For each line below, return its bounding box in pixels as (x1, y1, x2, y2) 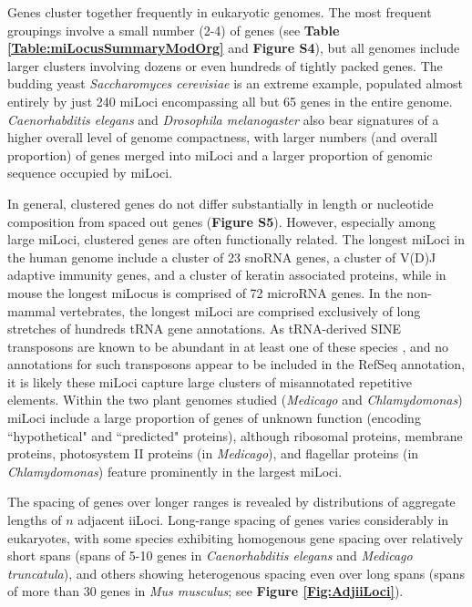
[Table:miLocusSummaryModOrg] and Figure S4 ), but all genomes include (7, 38, 460, 57)
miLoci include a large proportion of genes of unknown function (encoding (7, 408, 421, 427)
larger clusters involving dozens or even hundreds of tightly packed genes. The (7, 56, 443, 75)
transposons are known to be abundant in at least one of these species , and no (7, 336, 449, 355)
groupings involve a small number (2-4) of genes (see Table (7, 20, 340, 39)
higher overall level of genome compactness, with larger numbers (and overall (7, 128, 437, 147)
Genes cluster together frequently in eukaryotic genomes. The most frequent (7, 3, 432, 21)
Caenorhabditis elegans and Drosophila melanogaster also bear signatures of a (7, 109, 439, 129)
